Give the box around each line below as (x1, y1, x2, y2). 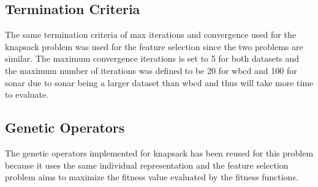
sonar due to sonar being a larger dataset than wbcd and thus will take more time (5, 76, 314, 89)
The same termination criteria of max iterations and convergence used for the (5, 28, 296, 41)
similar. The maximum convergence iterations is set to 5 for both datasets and (5, 52, 300, 65)
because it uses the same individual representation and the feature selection (5, 158, 289, 171)
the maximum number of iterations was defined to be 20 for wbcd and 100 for (5, 64, 297, 76)
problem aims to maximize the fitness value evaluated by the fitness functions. (5, 170, 298, 183)
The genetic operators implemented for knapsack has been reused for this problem (5, 146, 314, 159)
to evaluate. (5, 88, 49, 101)
